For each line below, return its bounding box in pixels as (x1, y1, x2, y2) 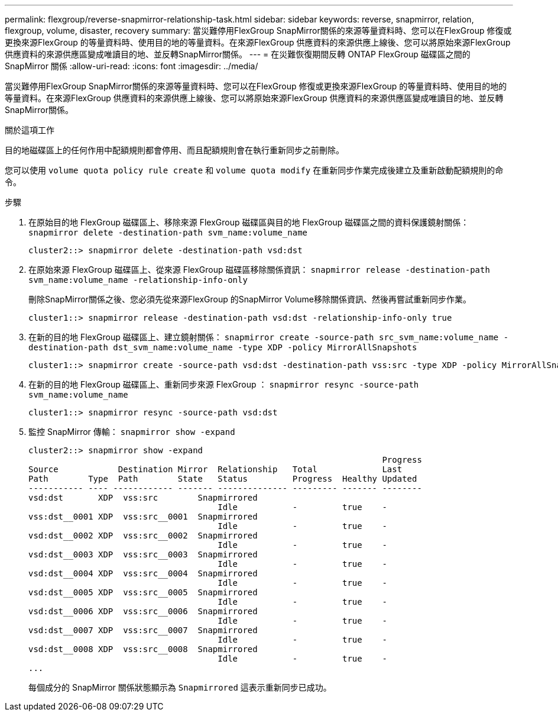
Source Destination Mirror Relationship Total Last (28, 465, 403, 474)
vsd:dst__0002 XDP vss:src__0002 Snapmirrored (28, 531, 258, 540)
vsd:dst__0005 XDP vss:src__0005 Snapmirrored (28, 588, 258, 597)
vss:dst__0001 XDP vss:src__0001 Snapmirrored (28, 512, 258, 521)
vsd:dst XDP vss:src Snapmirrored (28, 493, 258, 502)
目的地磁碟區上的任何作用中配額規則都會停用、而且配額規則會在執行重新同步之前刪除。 (5, 145, 344, 155)
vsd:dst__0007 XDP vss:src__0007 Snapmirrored (28, 625, 258, 635)
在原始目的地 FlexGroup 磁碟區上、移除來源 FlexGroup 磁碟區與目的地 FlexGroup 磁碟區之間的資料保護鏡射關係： (28, 217, 469, 227)
